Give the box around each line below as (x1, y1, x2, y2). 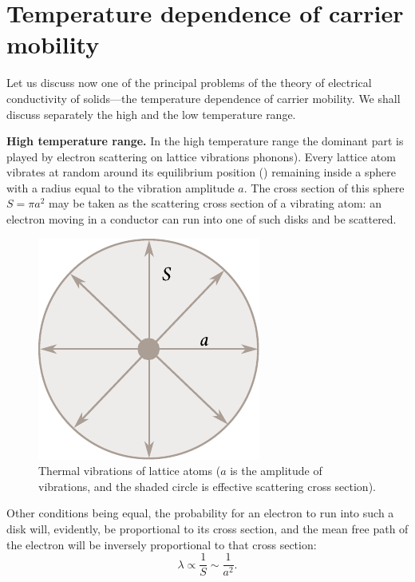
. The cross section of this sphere (243, 179, 405, 196)
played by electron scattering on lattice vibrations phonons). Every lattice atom (6, 148, 396, 164)
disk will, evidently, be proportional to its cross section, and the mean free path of (6, 521, 409, 537)
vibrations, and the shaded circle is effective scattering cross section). (38, 477, 376, 494)
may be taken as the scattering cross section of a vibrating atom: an (48, 195, 381, 212)
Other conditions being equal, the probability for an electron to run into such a (6, 505, 394, 521)
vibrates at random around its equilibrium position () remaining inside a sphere (6, 164, 396, 180)
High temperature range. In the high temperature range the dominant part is (6, 133, 404, 149)
